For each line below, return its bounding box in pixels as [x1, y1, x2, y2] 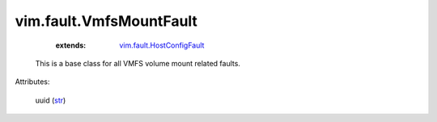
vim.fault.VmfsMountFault [15, 12, 198, 30]
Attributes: [15, 77, 50, 86]
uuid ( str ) [35, 95, 66, 105]
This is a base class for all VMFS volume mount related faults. [35, 58, 240, 68]
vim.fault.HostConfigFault [119, 40, 205, 50]
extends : [55, 40, 87, 50]
